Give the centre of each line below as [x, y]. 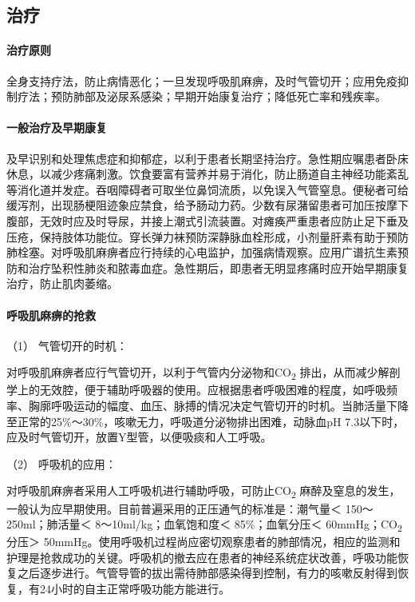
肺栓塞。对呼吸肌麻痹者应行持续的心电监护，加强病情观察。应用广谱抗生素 [202, 252]
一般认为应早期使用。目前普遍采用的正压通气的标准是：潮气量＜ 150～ [190, 508]
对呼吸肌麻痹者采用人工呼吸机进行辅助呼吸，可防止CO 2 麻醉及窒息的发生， [204, 492]
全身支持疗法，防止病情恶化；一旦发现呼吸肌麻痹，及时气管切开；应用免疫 [202, 80]
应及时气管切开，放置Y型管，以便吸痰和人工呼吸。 [139, 437]
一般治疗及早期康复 [57, 128]
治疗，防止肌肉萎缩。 [62, 283]
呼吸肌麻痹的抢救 [51, 315]
